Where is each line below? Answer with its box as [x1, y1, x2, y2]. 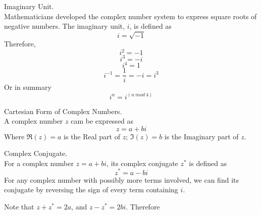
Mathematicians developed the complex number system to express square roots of [4, 11, 257, 21]
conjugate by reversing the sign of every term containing [4, 184, 178, 195]
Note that [4, 201, 34, 211]
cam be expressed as [71, 116, 134, 126]
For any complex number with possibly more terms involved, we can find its [4, 174, 239, 185]
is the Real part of [64, 131, 120, 141]
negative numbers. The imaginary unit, [4, 21, 125, 31]
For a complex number [4, 157, 74, 168]
